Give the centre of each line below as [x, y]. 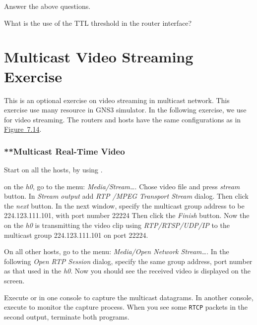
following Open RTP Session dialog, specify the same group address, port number [128, 261]
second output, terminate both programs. [67, 316]
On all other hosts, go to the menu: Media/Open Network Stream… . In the [117, 251]
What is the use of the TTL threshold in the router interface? [98, 23]
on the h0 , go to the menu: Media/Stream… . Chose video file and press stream [122, 186]
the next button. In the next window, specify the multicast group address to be [124, 205]
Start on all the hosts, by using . [53, 170]
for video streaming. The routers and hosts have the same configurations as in [123, 119]
